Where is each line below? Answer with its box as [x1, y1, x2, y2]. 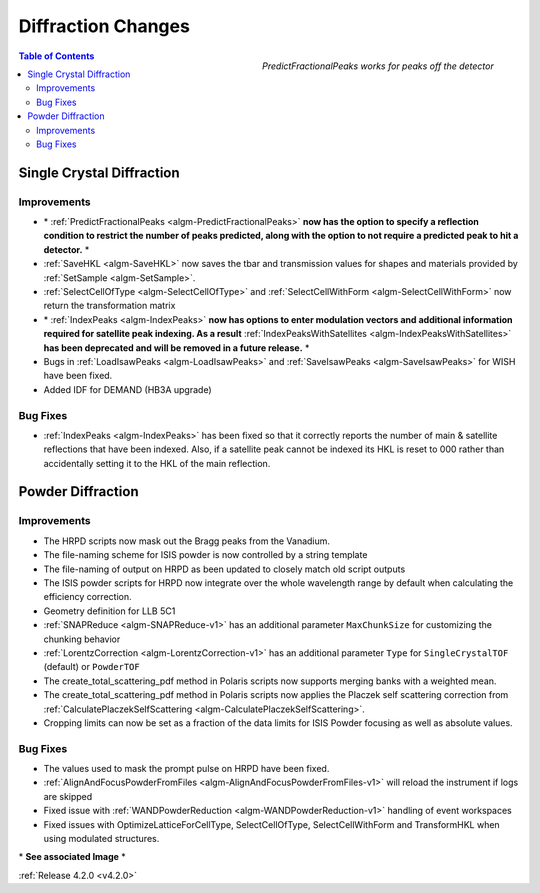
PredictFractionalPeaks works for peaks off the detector [261, 60, 494, 72]
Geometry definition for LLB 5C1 [43, 605, 176, 617]
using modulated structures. [43, 832, 160, 844]
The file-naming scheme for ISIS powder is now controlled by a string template [43, 549, 368, 561]
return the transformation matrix [43, 300, 176, 312]
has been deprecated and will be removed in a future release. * [43, 341, 310, 354]
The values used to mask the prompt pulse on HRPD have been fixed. [43, 763, 330, 775]
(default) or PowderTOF [43, 661, 140, 673]
